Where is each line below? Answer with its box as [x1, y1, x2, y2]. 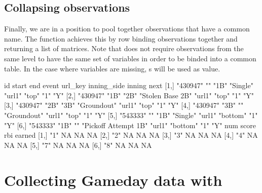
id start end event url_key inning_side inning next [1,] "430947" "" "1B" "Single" [4, 80, 253, 91]
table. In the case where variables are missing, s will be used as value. [4, 63, 220, 73]
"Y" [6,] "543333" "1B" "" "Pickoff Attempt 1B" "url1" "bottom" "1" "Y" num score [4, 120, 256, 130]
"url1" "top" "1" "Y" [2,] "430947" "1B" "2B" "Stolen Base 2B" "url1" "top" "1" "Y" [4, 90, 254, 100]
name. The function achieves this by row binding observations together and [4, 33, 238, 44]
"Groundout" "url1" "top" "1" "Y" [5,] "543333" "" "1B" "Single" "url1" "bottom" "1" [4, 109, 258, 120]
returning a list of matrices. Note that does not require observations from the [4, 43, 244, 54]
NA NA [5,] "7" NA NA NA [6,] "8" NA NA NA [4, 139, 152, 150]
